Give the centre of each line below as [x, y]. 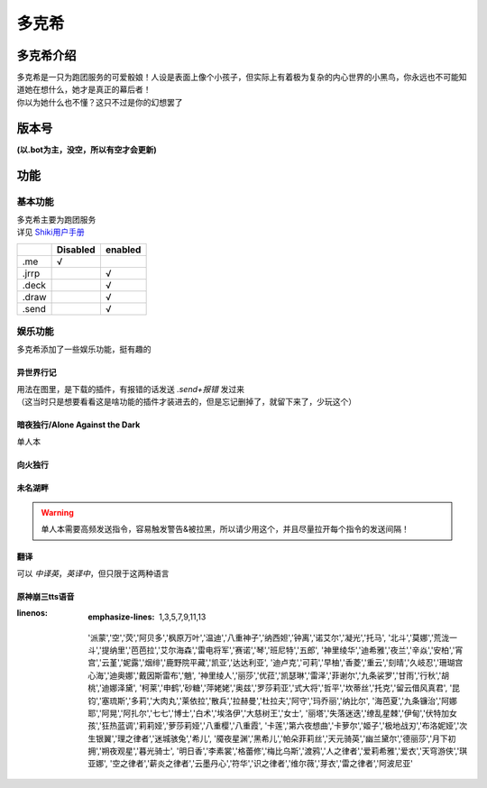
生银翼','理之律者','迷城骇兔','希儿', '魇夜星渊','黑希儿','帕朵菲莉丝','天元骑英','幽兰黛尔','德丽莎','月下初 [272, 738]
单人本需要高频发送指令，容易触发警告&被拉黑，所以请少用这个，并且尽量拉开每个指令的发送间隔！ [225, 529]
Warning [57, 513]
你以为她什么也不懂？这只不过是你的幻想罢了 [100, 102]
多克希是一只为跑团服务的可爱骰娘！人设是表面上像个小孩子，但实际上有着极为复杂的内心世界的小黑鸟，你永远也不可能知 [242, 78]
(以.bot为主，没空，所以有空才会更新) [87, 150]
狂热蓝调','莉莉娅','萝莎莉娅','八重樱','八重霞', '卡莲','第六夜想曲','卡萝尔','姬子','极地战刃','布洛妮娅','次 [285, 726]
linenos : [32, 613]
